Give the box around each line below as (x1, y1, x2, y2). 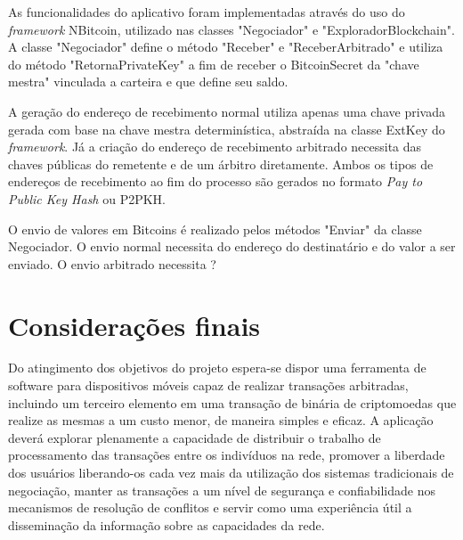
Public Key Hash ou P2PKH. (8, 189, 166, 208)
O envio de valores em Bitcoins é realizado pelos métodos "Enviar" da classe (8, 219, 422, 238)
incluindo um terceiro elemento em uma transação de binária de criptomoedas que (8, 393, 457, 412)
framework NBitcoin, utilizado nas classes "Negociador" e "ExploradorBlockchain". (8, 20, 455, 38)
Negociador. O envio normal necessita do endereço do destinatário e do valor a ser (8, 237, 456, 256)
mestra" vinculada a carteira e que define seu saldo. (8, 72, 288, 91)
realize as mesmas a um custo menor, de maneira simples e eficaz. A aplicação (8, 411, 434, 430)
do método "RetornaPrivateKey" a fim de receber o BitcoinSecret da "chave (8, 54, 419, 73)
